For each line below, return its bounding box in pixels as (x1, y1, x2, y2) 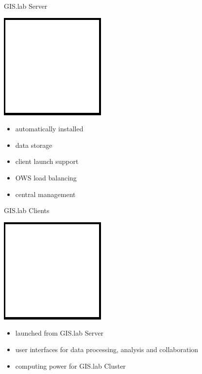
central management (15, 189, 76, 199)
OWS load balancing (15, 172, 77, 182)
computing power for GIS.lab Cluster (15, 360, 126, 371)
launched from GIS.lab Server (15, 328, 103, 338)
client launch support (15, 156, 79, 166)
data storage (15, 140, 52, 150)
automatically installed (15, 124, 84, 134)
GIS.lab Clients (4, 205, 50, 215)
